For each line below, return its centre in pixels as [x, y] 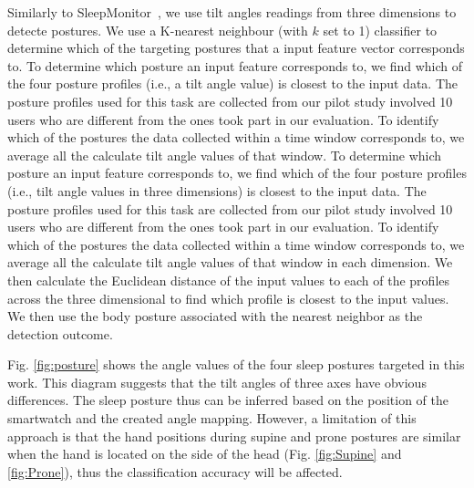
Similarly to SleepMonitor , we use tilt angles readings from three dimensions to [232, 12]
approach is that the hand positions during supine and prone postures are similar [234, 436]
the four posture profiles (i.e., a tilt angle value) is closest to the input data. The [233, 83]
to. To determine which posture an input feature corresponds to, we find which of [235, 65]
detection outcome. [60, 333]
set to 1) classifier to [380, 30]
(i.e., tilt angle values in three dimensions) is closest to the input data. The [217, 190]
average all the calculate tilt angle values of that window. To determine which [225, 155]
